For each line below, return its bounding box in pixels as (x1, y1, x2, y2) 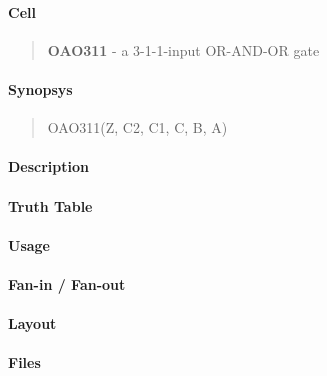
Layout (8, 313, 57, 334)
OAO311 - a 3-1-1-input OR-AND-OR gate (47, 39, 320, 60)
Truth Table (8, 195, 93, 216)
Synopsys (8, 78, 73, 99)
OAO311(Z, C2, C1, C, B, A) (47, 117, 228, 138)
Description (8, 156, 90, 177)
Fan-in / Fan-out (8, 273, 126, 294)
